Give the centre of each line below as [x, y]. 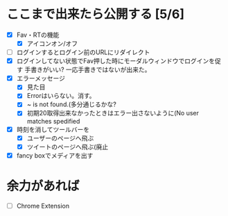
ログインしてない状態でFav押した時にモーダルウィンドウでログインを [116, 61]
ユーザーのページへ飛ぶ [60, 138]
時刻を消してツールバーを [53, 129]
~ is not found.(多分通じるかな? [72, 104]
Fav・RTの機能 [38, 35]
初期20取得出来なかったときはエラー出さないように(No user [113, 113]
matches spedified [53, 121]
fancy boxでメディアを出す [55, 155]
